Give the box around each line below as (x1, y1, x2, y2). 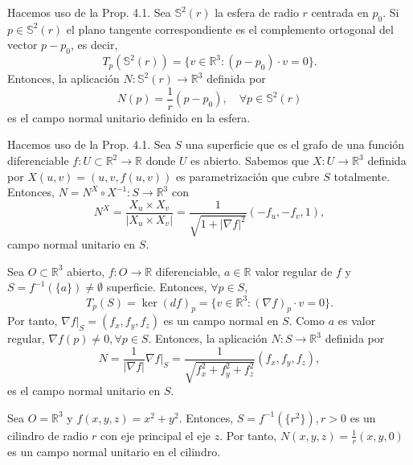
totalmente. (333, 167, 391, 184)
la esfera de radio (215, 4, 299, 20)
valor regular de (255, 262, 333, 279)
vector (7, 36, 38, 53)
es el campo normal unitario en (7, 382, 161, 399)
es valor (337, 312, 376, 329)
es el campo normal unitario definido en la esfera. (7, 109, 251, 126)
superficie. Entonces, (106, 278, 207, 295)
